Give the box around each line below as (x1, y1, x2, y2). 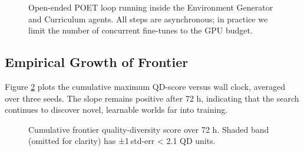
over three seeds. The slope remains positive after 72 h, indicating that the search (5, 92, 299, 104)
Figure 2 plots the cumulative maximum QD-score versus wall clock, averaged (5, 80, 286, 92)
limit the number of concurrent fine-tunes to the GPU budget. (28, 24, 253, 36)
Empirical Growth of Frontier (5, 53, 189, 71)
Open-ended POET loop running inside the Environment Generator (28, 1, 273, 13)
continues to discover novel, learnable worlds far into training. (5, 103, 228, 116)
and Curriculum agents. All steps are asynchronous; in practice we (28, 12, 268, 25)
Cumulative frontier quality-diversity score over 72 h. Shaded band (28, 123, 269, 135)
